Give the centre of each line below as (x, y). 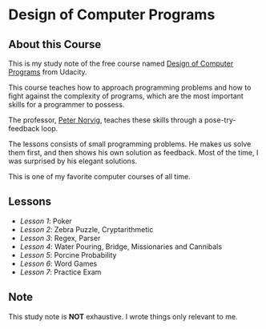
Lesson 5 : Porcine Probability (68, 255)
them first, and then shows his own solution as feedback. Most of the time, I (133, 152)
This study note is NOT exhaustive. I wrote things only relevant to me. (123, 316)
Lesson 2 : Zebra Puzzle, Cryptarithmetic (87, 229)
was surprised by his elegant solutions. (73, 161)
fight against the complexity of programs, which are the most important (126, 96)
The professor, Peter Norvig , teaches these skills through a (105, 120)
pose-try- (220, 120)
